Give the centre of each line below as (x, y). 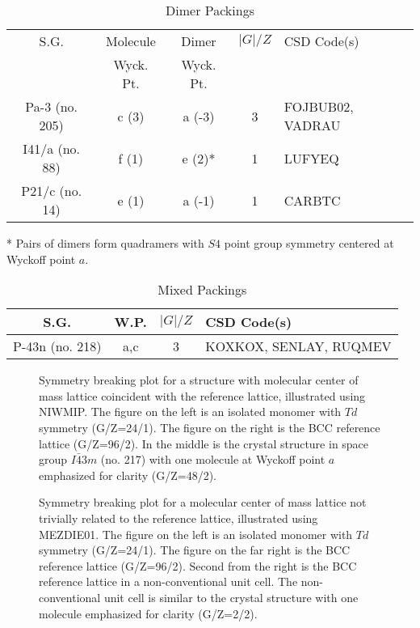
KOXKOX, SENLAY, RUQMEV (298, 346)
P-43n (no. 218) (57, 346)
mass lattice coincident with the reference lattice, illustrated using (202, 395)
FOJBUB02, (319, 106)
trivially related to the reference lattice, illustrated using (178, 518)
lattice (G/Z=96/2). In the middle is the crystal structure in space (204, 443)
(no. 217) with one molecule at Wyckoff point (213, 459)
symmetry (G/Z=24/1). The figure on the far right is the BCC (195, 550)
